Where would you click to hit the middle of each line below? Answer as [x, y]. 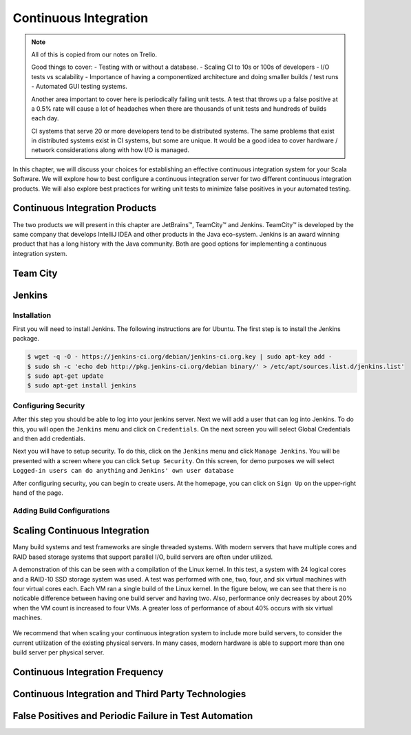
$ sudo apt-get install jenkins [82, 386]
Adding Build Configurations [61, 511]
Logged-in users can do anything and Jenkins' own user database [123, 471]
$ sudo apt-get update [65, 376]
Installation [32, 315]
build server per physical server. [59, 652]
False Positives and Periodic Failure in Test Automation [133, 716]
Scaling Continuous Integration [81, 531]
